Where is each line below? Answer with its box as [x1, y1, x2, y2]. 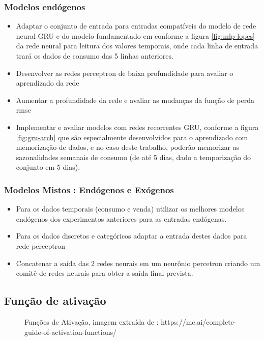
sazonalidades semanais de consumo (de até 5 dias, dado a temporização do [16, 151, 251, 162]
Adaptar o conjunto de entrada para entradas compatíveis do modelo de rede [16, 20, 256, 31]
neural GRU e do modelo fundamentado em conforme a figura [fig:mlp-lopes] [16, 30, 255, 41]
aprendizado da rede [16, 77, 79, 88]
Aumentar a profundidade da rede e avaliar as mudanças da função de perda [16, 94, 254, 105]
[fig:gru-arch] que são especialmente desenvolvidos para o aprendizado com [16, 132, 248, 142]
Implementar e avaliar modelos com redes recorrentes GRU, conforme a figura [16, 121, 259, 132]
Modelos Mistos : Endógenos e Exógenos [4, 183, 174, 196]
